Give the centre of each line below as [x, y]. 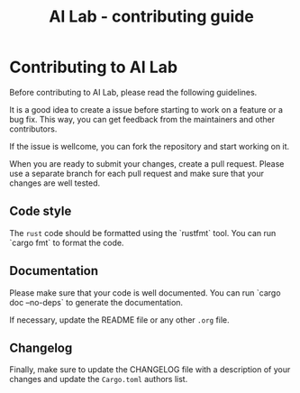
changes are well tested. [55, 183]
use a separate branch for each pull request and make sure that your [136, 173]
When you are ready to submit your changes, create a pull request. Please [147, 163]
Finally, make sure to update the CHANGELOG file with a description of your [150, 370]
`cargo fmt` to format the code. [67, 242]
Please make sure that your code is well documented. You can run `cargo [145, 292]
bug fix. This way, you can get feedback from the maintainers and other [142, 119]
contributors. [33, 129]
